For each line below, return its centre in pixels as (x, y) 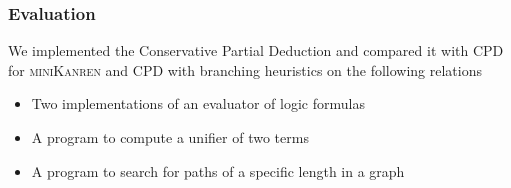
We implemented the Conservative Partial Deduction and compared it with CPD (256, 50)
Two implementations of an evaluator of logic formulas (198, 103)
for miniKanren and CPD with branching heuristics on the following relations (245, 69)
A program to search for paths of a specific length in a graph (218, 170)
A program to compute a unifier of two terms (170, 137)
